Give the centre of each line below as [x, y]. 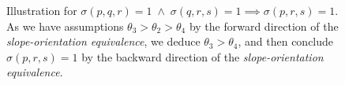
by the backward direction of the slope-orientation [202, 56]
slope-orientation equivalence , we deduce [103, 41]
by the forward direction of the [264, 26]
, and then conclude [286, 41]
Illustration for [42, 10]
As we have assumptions [65, 26]
